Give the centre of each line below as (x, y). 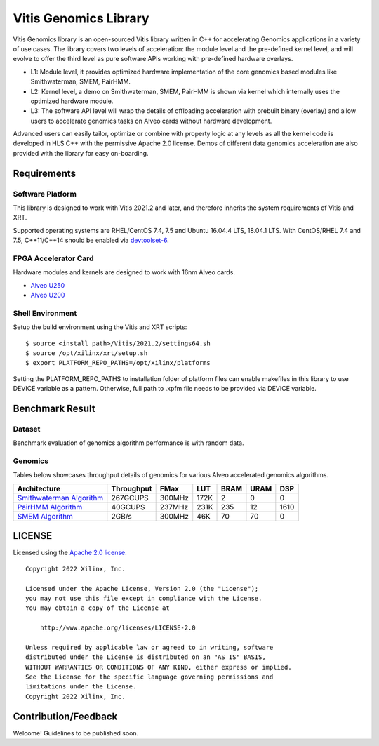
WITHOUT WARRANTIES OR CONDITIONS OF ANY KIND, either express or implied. (159, 667)
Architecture (39, 488)
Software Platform (45, 194)
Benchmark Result (54, 408)
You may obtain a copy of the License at (98, 608)
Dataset (27, 429)
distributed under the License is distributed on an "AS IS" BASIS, (146, 657)
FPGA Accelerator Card (53, 258)
